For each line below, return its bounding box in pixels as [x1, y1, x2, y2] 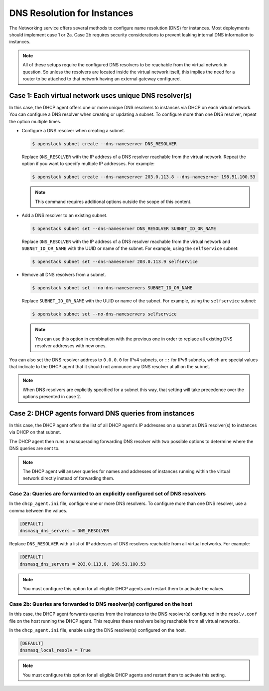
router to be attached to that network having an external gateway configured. [22, 75, 181, 82]
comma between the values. [9, 507, 67, 513]
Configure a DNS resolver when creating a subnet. [21, 127, 126, 133]
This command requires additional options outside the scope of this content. [35, 199, 192, 205]
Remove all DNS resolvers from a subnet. [21, 272, 106, 278]
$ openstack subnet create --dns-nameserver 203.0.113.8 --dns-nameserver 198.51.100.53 [32, 174, 256, 180]
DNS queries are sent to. [9, 446, 60, 452]
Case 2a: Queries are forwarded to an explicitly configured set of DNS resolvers [9, 490, 206, 497]
